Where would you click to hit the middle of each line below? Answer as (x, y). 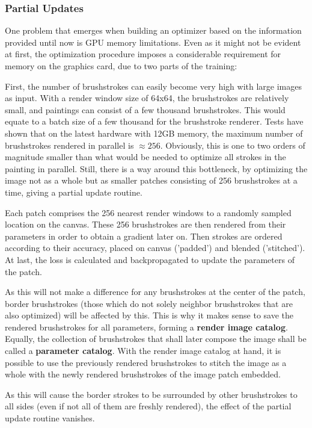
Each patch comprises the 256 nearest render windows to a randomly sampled (148, 212)
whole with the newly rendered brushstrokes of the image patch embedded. (143, 374)
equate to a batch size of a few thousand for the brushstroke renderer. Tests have (154, 121)
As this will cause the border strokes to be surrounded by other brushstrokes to (151, 394)
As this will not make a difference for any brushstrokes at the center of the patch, (155, 292)
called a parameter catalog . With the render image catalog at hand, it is (143, 351)
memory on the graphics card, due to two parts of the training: (121, 66)
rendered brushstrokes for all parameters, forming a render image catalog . (146, 327)
